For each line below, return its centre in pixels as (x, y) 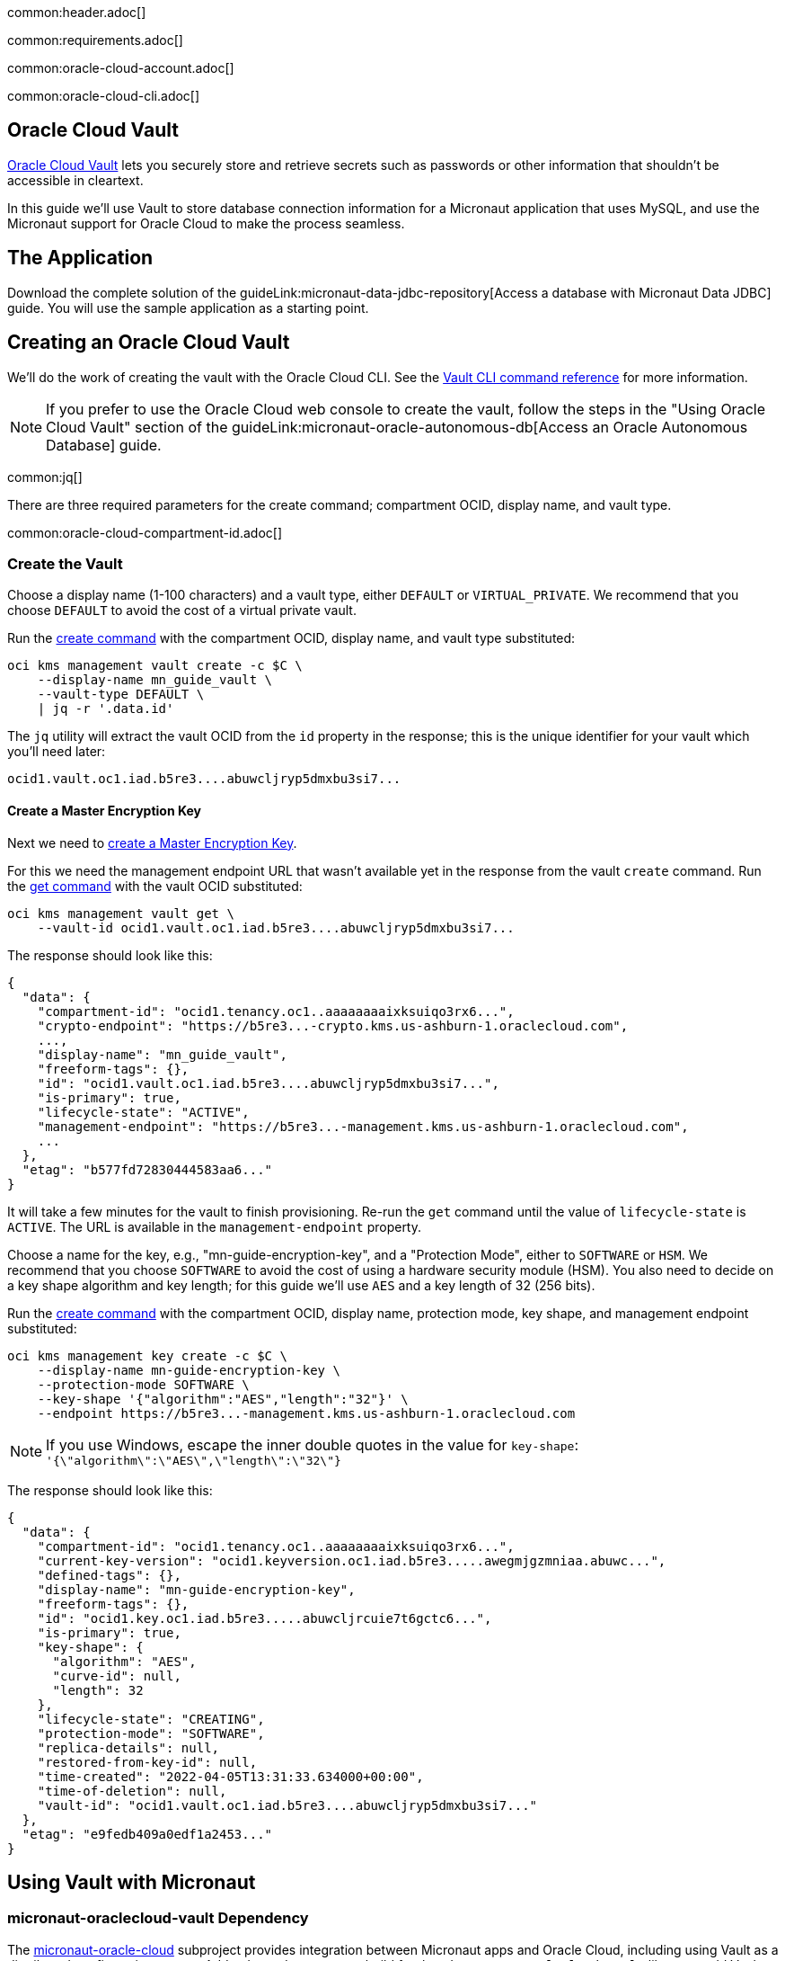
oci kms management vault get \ (121, 913)
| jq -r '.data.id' (106, 709)
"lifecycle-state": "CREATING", (151, 1719)
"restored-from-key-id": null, (147, 1762)
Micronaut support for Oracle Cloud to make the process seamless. (206, 223)
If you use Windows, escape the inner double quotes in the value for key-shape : (313, 1444)
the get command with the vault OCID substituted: (155, 886)
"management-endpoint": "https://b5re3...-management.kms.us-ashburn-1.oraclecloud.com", (363, 1126)
